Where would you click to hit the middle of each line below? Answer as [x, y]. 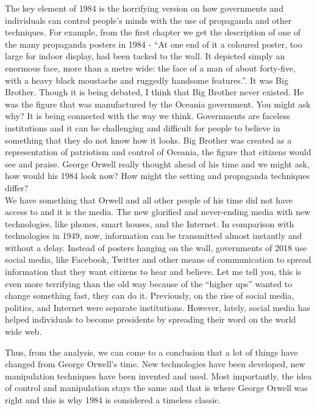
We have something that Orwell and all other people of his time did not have [149, 200]
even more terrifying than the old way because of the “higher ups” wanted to [149, 283]
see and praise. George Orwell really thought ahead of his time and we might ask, [157, 163]
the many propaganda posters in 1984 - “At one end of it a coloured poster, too [154, 44]
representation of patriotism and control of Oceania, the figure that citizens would [158, 152]
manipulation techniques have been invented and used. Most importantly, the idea [158, 375]
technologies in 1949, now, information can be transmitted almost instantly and [154, 236]
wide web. [23, 331]
